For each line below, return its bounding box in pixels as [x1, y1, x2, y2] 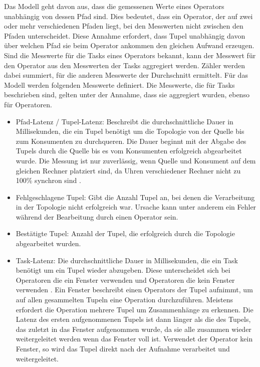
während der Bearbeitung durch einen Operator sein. [16, 211, 178, 222]
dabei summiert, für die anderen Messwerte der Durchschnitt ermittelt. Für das [4, 70, 248, 80]
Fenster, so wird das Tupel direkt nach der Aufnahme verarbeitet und [16, 343, 230, 353]
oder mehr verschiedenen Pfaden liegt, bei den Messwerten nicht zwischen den [4, 21, 243, 31]
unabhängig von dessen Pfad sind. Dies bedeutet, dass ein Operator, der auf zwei [4, 11, 253, 21]
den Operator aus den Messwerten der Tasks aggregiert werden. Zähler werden [4, 60, 245, 70]
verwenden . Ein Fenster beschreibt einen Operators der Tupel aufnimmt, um [16, 284, 253, 295]
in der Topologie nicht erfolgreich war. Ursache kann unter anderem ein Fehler [16, 202, 256, 212]
